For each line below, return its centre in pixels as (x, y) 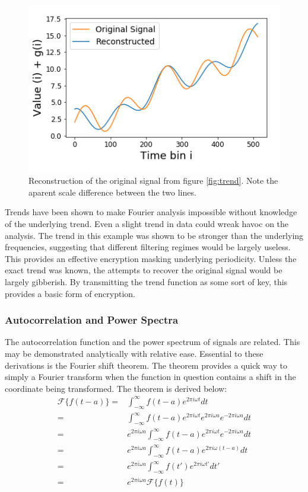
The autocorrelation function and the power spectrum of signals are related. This (153, 342)
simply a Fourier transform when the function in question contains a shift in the (150, 377)
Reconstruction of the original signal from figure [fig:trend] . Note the (153, 180)
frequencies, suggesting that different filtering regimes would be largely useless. (148, 247)
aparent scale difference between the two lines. (112, 192)
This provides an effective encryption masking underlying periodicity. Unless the (151, 258)
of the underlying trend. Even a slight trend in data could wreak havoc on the (147, 224)
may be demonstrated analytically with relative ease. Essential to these (134, 353)
